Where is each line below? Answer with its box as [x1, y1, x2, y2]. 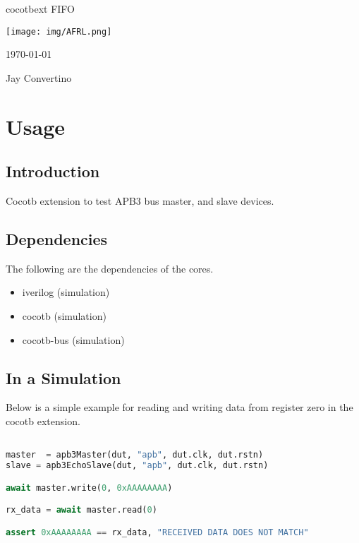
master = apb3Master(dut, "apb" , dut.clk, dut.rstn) [6, 450, 264, 460]
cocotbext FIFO [6, 1, 75, 16]
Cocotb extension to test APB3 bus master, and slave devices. [6, 193, 274, 208]
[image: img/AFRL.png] [6, 26, 112, 37]
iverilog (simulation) [22, 285, 110, 299]
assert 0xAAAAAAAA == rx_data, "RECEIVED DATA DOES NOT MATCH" [6, 527, 309, 537]
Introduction [6, 160, 100, 182]
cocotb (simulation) [22, 309, 107, 323]
